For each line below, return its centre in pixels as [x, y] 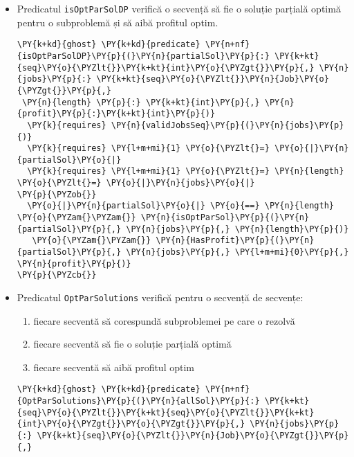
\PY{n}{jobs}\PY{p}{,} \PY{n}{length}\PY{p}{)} [237, 229]
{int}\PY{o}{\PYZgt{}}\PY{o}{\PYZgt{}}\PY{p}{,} [131, 424]
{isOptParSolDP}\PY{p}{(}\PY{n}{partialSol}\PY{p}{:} [143, 56]
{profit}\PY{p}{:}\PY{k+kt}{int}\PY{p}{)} [116, 114]
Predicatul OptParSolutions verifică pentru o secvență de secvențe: [160, 297]
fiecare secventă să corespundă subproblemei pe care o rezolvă [164, 320]
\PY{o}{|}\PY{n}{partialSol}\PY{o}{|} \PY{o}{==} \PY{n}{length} [180, 206]
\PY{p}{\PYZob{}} [57, 194]
